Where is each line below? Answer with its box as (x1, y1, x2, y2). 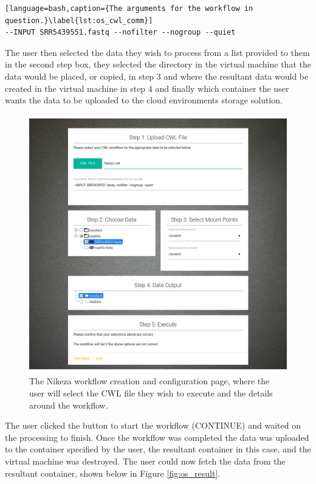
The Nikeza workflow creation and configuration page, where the (29, 375, 270, 387)
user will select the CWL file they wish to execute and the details (29, 386, 273, 399)
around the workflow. (29, 398, 108, 411)
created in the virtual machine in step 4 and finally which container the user (5, 81, 289, 94)
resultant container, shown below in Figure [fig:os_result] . (5, 466, 221, 479)
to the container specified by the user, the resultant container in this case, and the (5, 443, 311, 455)
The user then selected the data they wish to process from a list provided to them (5, 46, 310, 58)
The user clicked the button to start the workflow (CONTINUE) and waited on (5, 419, 301, 432)
